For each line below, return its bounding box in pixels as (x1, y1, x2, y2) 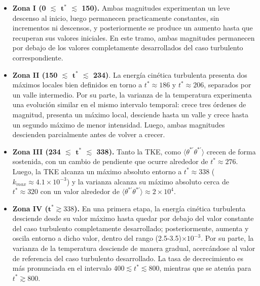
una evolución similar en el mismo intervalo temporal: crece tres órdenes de (12, 99, 246, 110)
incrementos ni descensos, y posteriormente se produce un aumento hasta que (12, 22, 253, 33)
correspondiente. (12, 52, 63, 62)
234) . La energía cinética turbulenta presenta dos (93, 69, 247, 80)
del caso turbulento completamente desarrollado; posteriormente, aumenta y (12, 223, 249, 233)
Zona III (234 (12, 146, 61, 156)
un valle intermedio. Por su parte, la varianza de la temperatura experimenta (12, 89, 252, 100)
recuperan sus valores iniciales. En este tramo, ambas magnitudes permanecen (12, 32, 255, 43)
